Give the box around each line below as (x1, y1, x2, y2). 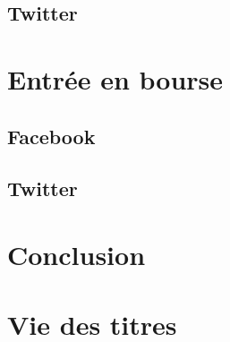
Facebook (7, 122, 96, 150)
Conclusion (7, 235, 146, 272)
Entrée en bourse (7, 60, 224, 97)
